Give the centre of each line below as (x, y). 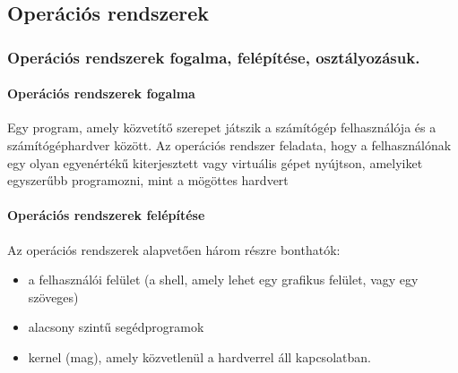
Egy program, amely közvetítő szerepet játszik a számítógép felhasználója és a (222, 127)
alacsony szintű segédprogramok (116, 327)
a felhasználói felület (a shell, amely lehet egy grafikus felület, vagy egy (223, 280)
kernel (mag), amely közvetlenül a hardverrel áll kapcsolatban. (199, 356)
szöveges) (53, 297)
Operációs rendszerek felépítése (106, 215)
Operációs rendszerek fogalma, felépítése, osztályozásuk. (214, 57)
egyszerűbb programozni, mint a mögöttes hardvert (148, 180)
